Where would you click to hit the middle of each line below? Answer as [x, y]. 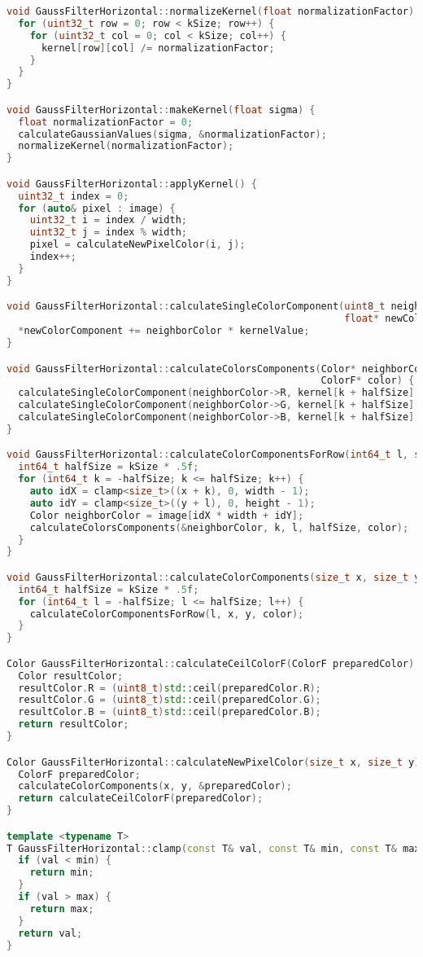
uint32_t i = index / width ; [108, 220]
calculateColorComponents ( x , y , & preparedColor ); [155, 786]
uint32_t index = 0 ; [74, 196]
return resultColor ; [74, 724]
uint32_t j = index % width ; [108, 233]
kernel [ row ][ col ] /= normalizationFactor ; [158, 48]
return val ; [50, 933]
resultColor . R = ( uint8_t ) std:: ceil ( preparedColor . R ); [170, 688]
